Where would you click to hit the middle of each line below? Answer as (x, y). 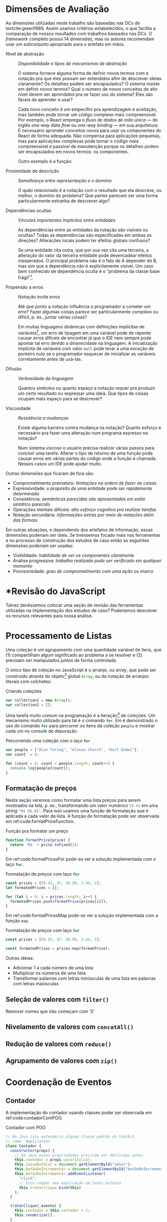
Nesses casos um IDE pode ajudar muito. (60, 464)
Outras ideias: (20, 958)
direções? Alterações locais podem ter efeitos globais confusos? (84, 240)
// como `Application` (29, 1141)
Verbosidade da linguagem (46, 379)
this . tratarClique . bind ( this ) (50, 1188)
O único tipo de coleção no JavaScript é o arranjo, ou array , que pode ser (81, 670)
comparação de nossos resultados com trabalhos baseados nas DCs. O (79, 33)
